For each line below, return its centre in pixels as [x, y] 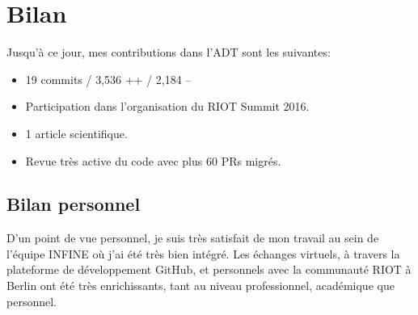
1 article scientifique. [76, 133]
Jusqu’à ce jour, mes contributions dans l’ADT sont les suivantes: [169, 52]
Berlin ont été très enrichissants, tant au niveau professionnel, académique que [201, 286]
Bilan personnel [74, 204]
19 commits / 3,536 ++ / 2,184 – [108, 79]
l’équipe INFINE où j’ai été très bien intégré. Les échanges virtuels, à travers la [203, 253]
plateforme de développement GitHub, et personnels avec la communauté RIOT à [209, 269]
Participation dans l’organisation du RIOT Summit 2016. [167, 106]
